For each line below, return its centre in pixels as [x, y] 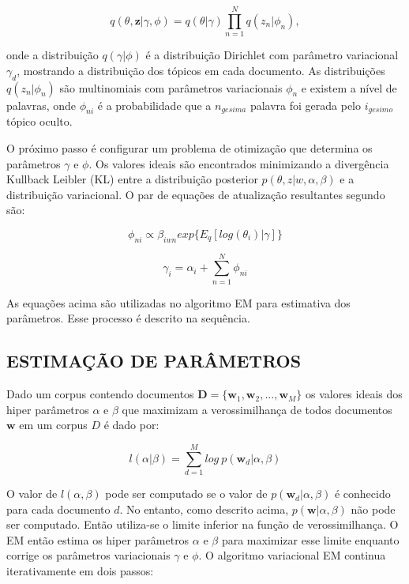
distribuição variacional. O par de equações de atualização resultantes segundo [196, 194]
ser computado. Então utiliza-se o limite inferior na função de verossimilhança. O [203, 524]
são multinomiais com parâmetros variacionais [171, 87]
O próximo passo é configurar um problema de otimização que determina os [189, 147]
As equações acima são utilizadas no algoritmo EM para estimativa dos [178, 302]
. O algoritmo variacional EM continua [292, 555]
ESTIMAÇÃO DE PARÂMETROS [154, 361]
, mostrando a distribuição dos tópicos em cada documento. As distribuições [201, 70]
